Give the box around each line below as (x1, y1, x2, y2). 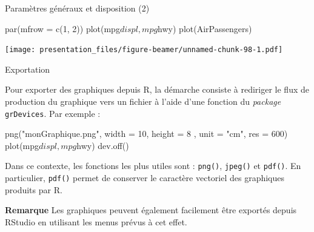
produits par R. (5, 183, 62, 196)
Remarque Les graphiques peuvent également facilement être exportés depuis (5, 204, 297, 216)
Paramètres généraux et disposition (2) (5, 2, 150, 14)
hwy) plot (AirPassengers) (158, 22, 252, 35)
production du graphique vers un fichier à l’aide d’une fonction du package (5, 95, 281, 108)
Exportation (5, 62, 50, 75)
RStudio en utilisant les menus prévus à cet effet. (5, 215, 187, 228)
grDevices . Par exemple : (5, 107, 101, 119)
